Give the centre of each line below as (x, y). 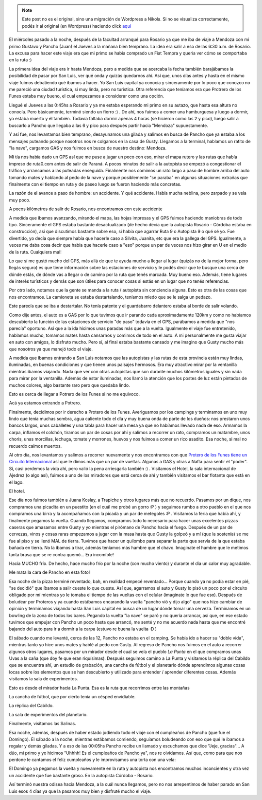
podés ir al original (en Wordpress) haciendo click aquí (76, 26)
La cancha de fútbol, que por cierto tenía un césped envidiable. (72, 696)
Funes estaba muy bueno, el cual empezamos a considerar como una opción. (87, 96)
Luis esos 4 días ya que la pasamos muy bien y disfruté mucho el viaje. (80, 791)
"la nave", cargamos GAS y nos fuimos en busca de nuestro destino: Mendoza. (88, 148)
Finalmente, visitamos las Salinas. (42, 724)
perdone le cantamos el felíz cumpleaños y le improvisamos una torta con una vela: (92, 760)
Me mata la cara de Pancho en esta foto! (49, 572)
